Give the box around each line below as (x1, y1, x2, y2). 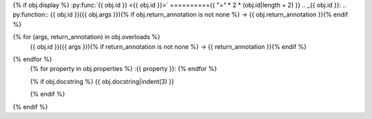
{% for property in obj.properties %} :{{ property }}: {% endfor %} (30, 65, 217, 73)
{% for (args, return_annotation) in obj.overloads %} (12, 33, 161, 41)
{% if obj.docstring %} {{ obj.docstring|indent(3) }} (30, 77, 175, 85)
